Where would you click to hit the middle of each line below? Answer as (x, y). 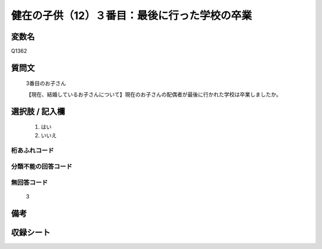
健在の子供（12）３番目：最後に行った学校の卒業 (131, 15)
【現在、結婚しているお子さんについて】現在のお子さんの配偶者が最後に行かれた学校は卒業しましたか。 (154, 94)
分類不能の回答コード (42, 166)
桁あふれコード (32, 151)
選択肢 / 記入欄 (38, 111)
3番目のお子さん (46, 83)
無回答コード (30, 182)
